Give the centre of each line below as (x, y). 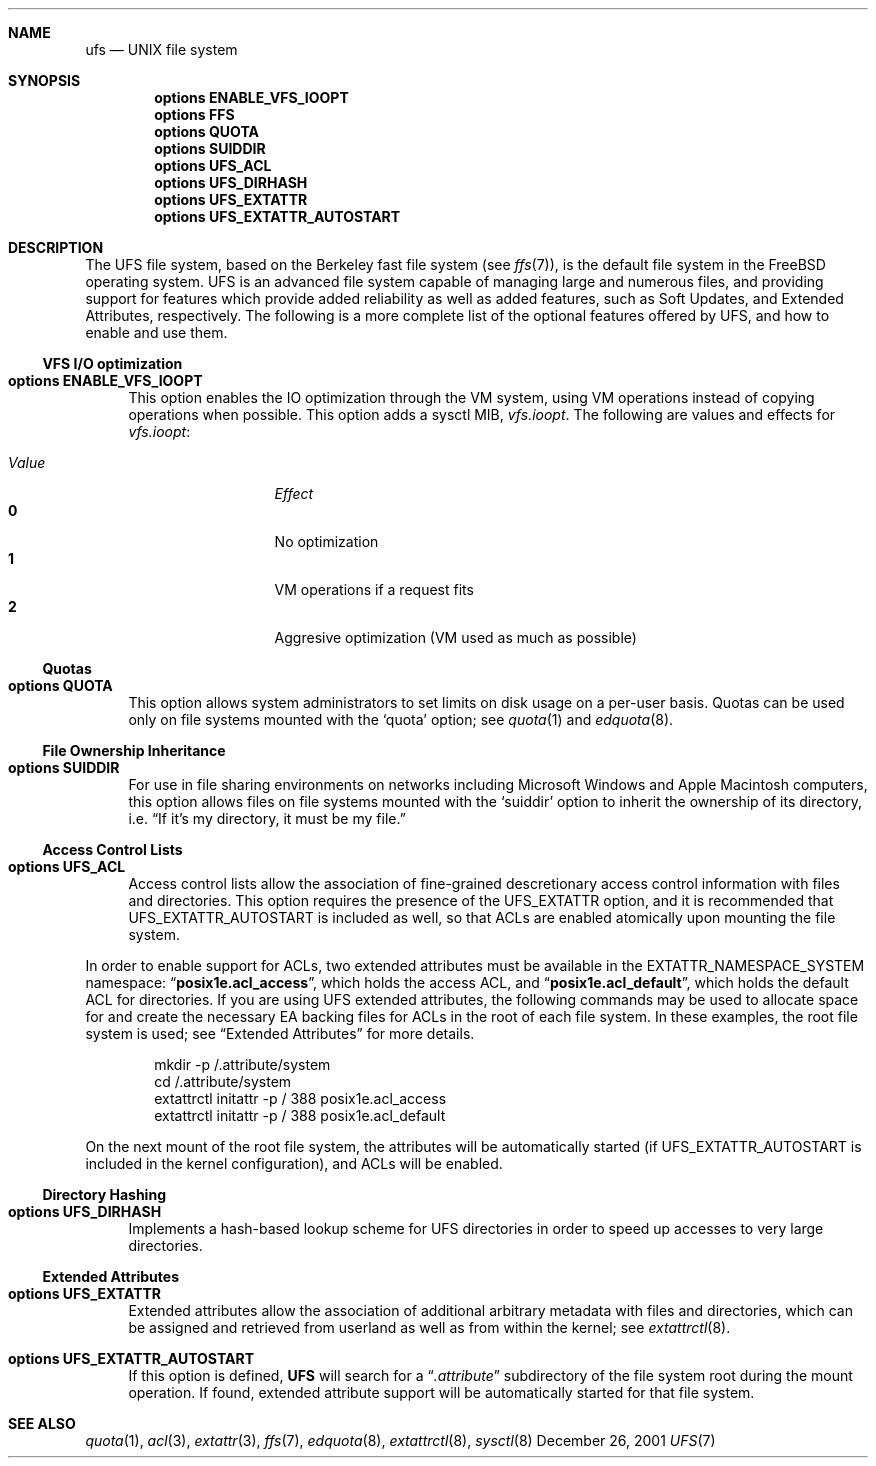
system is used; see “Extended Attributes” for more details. (280, 1033)
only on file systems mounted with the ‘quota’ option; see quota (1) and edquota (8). (401, 719)
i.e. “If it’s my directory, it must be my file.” (267, 818)
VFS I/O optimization (112, 363)
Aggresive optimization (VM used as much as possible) (455, 637)
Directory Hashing (104, 1194)
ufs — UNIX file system (161, 49)
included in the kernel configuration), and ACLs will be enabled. (294, 1163)
